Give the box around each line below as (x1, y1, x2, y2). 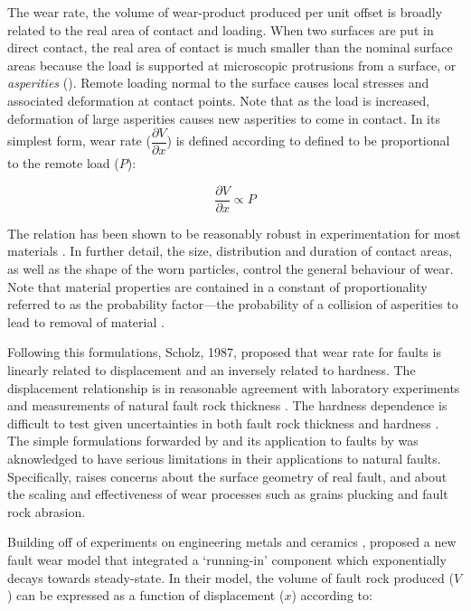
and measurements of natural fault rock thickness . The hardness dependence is (7, 396, 447, 415)
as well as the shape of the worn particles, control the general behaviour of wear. (7, 259, 454, 278)
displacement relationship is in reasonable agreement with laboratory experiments (7, 378, 460, 397)
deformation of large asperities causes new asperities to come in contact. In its (7, 108, 440, 127)
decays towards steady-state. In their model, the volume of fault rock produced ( (7, 568, 454, 587)
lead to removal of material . (7, 312, 165, 331)
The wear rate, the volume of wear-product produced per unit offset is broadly (7, 3, 443, 21)
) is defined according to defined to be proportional (166, 131, 450, 150)
